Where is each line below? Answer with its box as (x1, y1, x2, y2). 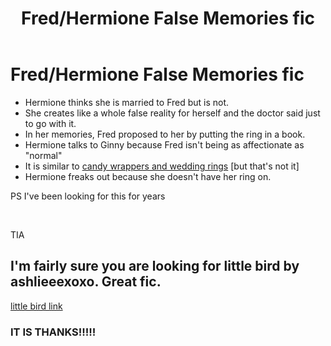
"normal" (24, 149, 63, 161)
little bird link (10, 300, 63, 312)
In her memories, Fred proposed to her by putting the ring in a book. (24, 128, 306, 140)
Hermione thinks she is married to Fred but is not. (24, 96, 230, 108)
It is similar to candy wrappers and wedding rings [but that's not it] (24, 160, 300, 172)
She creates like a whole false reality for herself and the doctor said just (24, 107, 321, 119)
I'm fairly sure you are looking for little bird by (10, 258, 300, 275)
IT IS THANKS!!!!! (10, 325, 97, 339)
